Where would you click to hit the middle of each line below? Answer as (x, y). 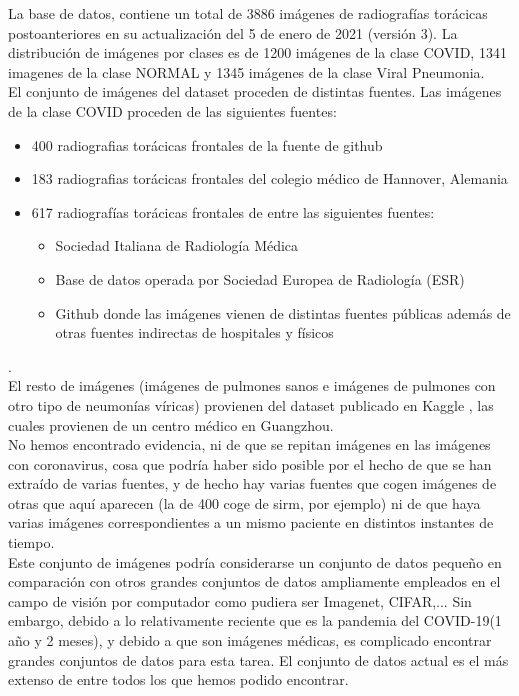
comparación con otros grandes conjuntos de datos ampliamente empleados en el (254, 581)
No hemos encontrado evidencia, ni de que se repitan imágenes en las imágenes (249, 444)
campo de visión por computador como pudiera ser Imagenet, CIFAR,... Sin (240, 600)
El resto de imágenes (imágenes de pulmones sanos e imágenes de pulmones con (252, 385)
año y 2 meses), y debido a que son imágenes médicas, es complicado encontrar (250, 640)
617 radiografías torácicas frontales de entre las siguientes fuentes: (233, 211)
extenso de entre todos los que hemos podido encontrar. (178, 679)
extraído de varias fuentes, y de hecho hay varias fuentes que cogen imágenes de (252, 483)
